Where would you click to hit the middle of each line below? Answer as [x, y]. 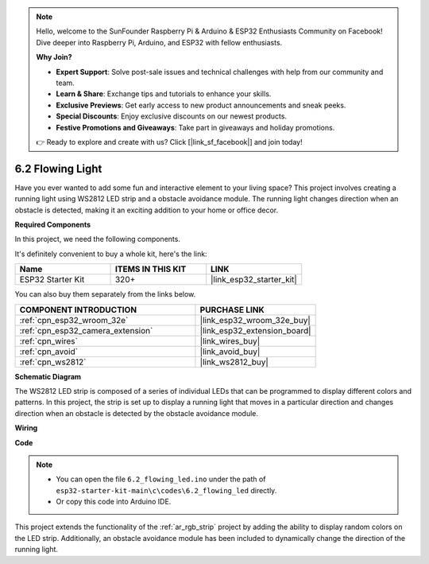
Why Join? [54, 57]
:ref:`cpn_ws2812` [53, 362]
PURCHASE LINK [232, 309]
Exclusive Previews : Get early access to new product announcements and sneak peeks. [201, 105]
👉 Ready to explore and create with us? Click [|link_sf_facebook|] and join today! [169, 142]
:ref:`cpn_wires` [49, 340]
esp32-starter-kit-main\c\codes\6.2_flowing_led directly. [166, 490]
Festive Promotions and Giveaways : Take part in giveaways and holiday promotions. [195, 127]
